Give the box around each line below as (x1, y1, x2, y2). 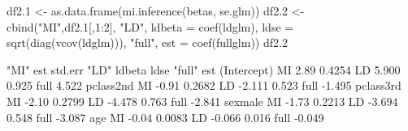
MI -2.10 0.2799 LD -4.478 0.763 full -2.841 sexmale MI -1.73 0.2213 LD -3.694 (7, 92, 398, 109)
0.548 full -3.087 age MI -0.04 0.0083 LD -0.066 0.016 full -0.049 (7, 108, 324, 125)
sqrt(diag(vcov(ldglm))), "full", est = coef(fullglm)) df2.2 (7, 34, 288, 51)
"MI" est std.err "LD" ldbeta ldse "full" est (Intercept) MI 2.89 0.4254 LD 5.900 (7, 61, 401, 78)
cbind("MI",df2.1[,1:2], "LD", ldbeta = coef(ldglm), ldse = (7, 18, 294, 35)
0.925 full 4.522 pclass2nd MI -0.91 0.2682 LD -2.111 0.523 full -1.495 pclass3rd (7, 77, 401, 94)
